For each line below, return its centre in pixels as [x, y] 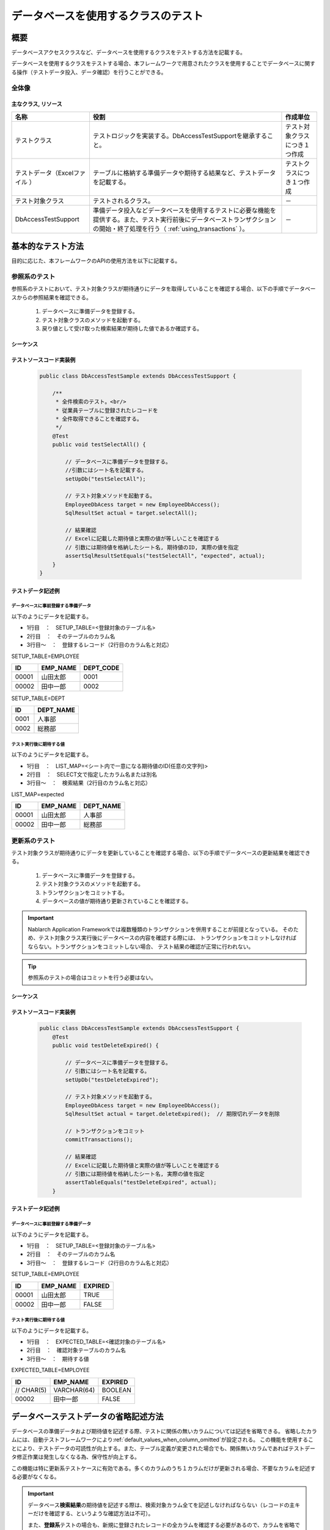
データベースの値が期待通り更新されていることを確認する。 [117, 901]
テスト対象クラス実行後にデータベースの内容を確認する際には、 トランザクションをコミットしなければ [167, 938]
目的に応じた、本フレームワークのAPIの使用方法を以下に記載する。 [96, 261]
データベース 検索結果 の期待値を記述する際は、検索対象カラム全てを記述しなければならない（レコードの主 [161, 1505]
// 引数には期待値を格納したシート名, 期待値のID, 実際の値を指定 [152, 547]
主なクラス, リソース [37, 104]
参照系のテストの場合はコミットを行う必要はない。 [92, 978]
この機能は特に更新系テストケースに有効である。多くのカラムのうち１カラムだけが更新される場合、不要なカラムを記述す [163, 1468]
